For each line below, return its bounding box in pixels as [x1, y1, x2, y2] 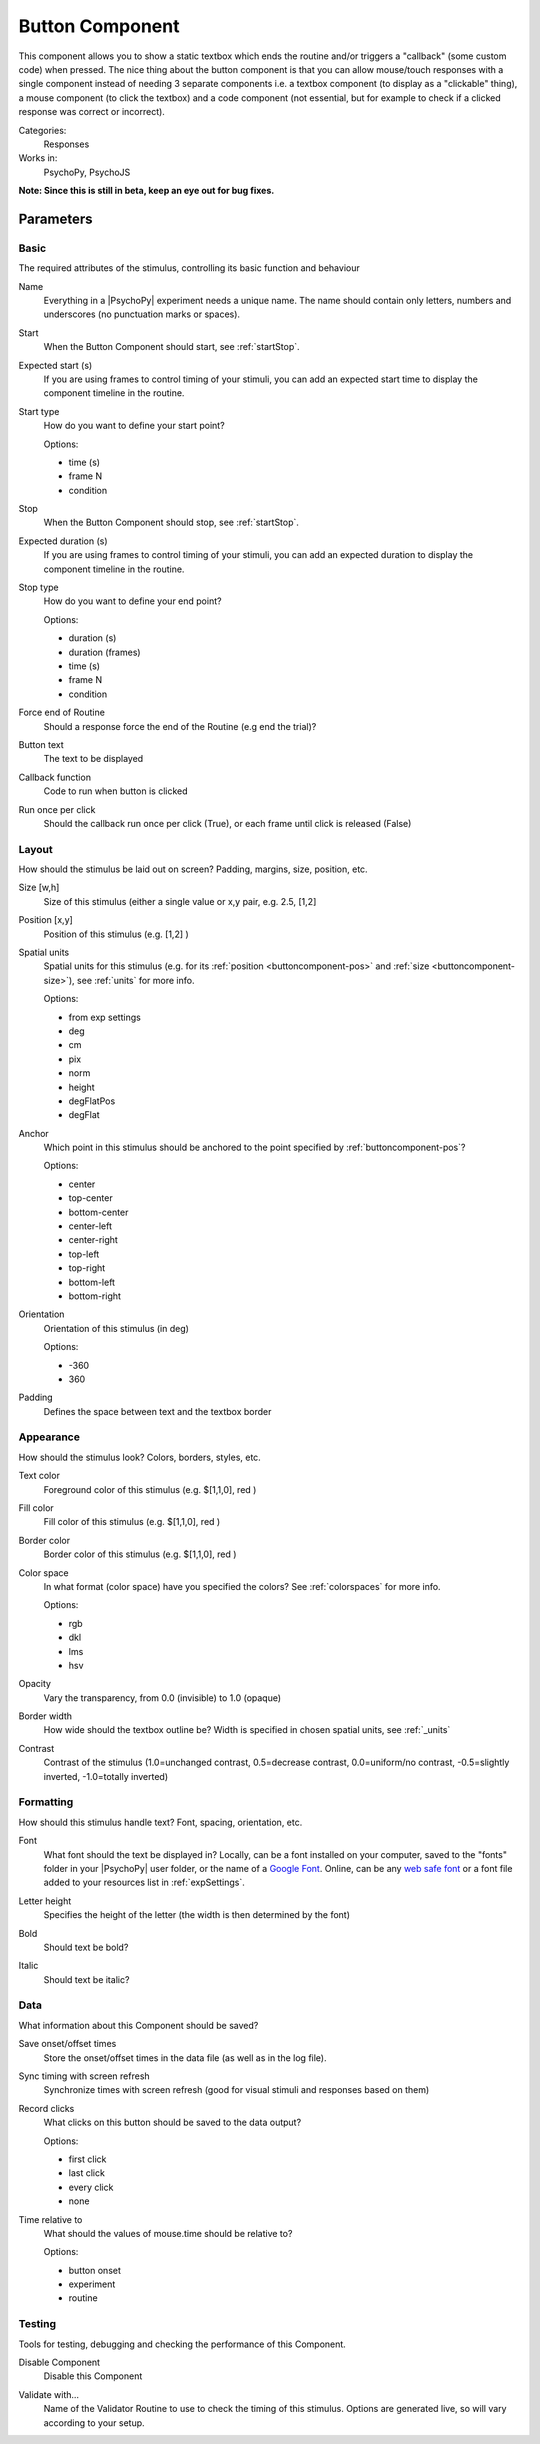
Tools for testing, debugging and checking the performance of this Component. [18, 2338, 347, 2350]
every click [68, 2181, 114, 2193]
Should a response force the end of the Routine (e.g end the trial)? [43, 720, 317, 732]
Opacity [18, 1678, 52, 1690]
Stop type [18, 581, 59, 594]
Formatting [18, 1795, 74, 1809]
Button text [18, 738, 64, 750]
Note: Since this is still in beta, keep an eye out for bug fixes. [18, 185, 275, 197]
